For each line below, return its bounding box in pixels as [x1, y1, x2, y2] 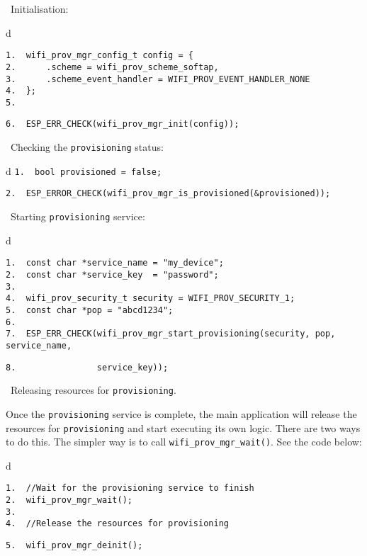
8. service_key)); [6, 362, 169, 373]
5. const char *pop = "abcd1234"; [6, 305, 174, 315]
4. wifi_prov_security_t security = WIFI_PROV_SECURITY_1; [6, 293, 295, 304]
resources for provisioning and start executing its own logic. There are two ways [6, 420, 361, 435]
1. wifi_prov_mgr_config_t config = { [6, 50, 193, 61]
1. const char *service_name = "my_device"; [6, 258, 224, 268]
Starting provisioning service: [10, 209, 145, 224]
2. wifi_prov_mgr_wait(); [6, 495, 132, 506]
